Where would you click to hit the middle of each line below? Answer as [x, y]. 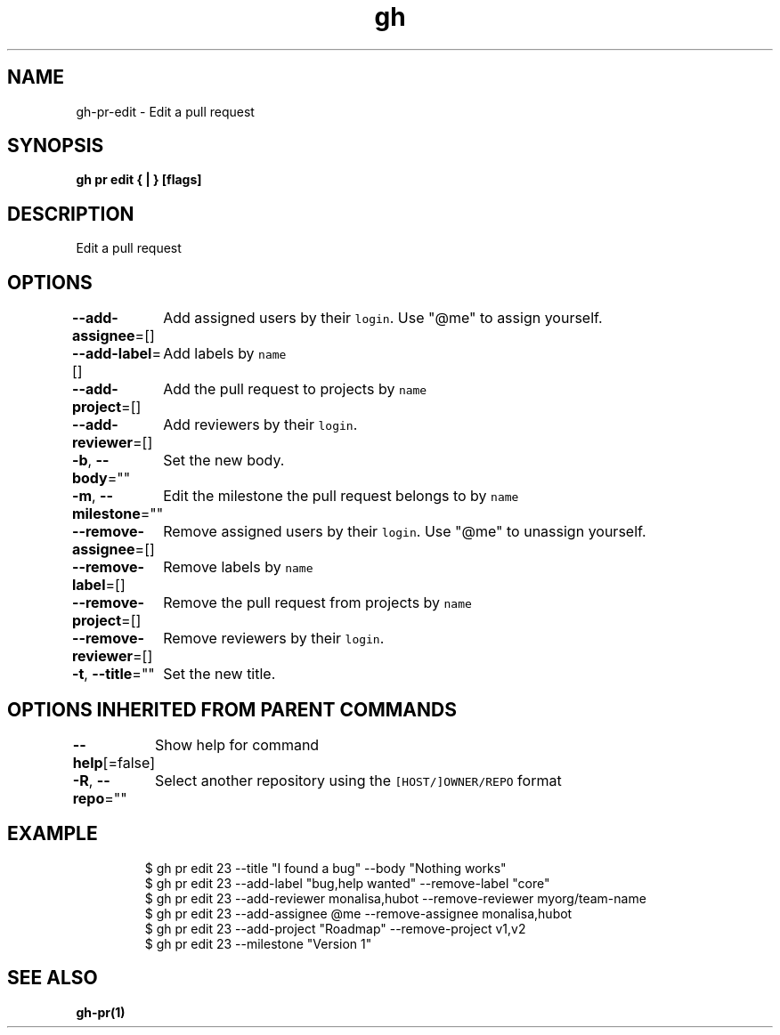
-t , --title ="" [113, 674]
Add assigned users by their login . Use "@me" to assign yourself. [383, 318]
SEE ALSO [53, 978]
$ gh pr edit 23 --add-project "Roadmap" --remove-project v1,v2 [335, 928]
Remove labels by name [238, 567]
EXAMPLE [53, 834]
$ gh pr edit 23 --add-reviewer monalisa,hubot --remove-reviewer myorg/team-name [395, 898]
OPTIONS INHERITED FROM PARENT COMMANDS [232, 709]
